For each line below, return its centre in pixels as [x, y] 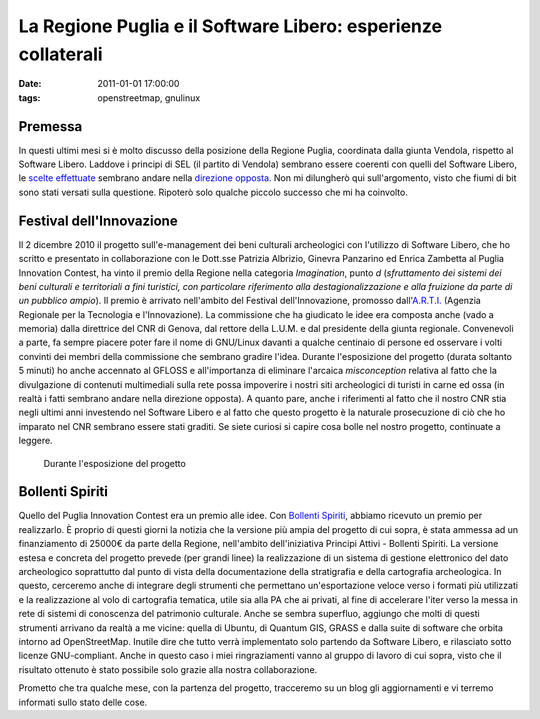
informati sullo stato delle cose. [83, 702]
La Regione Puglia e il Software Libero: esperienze [230, 26]
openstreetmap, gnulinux [149, 97]
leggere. [36, 441]
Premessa [50, 126]
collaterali [61, 54]
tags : [29, 97]
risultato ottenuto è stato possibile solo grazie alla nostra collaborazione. [168, 669]
